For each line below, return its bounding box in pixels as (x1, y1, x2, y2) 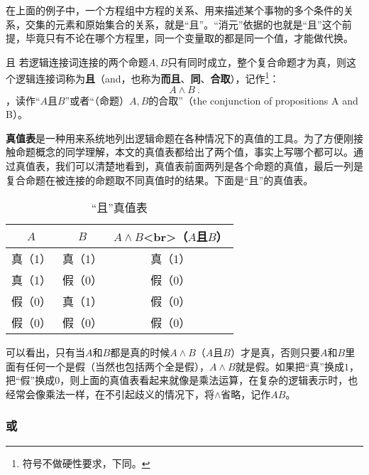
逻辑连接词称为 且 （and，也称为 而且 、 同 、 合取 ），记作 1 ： (15, 69, 280, 86)
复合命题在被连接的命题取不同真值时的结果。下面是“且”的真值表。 (6, 172, 314, 187)
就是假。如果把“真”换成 (235, 358, 344, 373)
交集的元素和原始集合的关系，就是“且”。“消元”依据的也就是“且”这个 (25, 16, 342, 31)
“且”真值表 (91, 199, 148, 216)
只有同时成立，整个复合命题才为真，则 (167, 54, 347, 69)
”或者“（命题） (65, 92, 129, 107)
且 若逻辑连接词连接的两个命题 (6, 54, 148, 69)
